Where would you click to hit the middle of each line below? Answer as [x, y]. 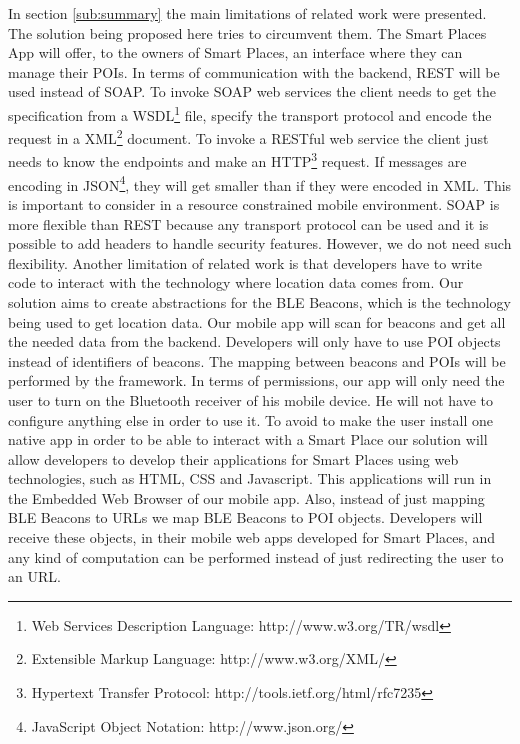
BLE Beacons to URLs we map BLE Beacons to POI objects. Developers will [245, 517]
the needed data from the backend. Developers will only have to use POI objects [254, 341]
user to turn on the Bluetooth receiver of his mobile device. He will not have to [251, 399]
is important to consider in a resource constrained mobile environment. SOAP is [254, 203]
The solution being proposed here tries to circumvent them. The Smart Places [247, 32]
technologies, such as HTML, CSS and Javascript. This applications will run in [250, 478]
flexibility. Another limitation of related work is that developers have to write [245, 262]
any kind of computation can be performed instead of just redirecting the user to [256, 556]
